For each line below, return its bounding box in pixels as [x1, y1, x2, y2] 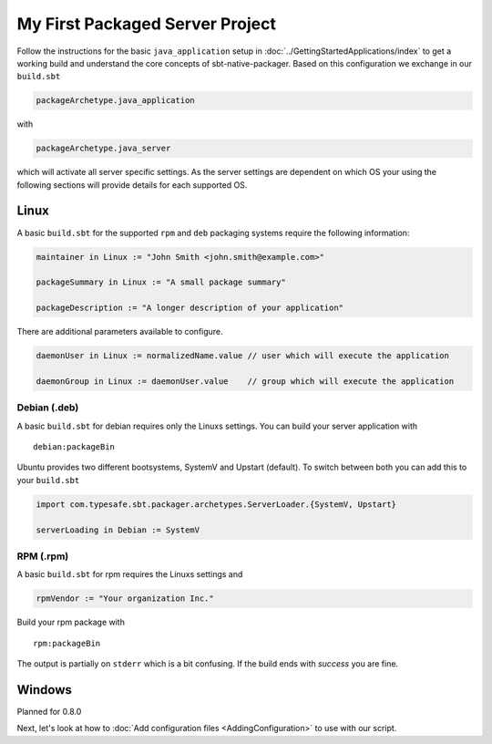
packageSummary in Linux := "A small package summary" [36, 277, 286, 287]
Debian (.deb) [16, 401, 79, 414]
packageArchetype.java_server [36, 143, 171, 154]
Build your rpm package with [16, 616, 125, 628]
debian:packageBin [33, 441, 116, 451]
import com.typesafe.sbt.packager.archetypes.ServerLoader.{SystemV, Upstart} [36, 499, 396, 510]
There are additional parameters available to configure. [16, 326, 223, 337]
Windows [16, 682, 72, 697]
